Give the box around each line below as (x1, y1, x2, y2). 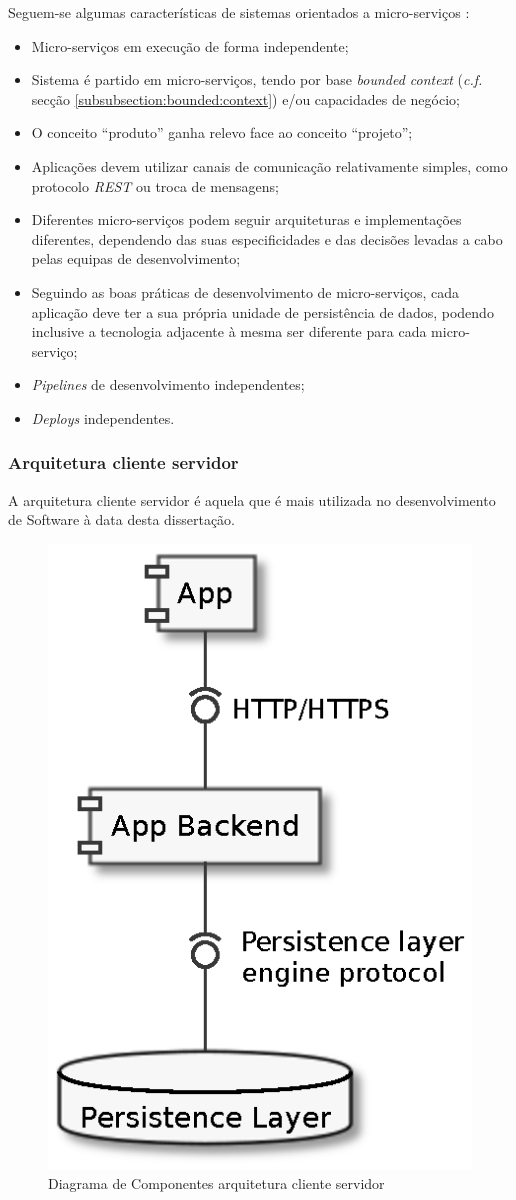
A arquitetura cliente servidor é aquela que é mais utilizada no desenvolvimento (8, 489, 496, 510)
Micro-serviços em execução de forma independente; (31, 35, 349, 56)
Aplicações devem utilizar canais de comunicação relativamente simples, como (31, 155, 508, 176)
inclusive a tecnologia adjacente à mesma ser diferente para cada (31, 321, 427, 342)
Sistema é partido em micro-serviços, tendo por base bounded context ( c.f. (31, 69, 483, 90)
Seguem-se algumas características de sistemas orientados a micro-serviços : (8, 2, 470, 22)
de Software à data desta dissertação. (8, 509, 236, 530)
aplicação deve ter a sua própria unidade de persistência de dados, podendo (31, 301, 494, 322)
